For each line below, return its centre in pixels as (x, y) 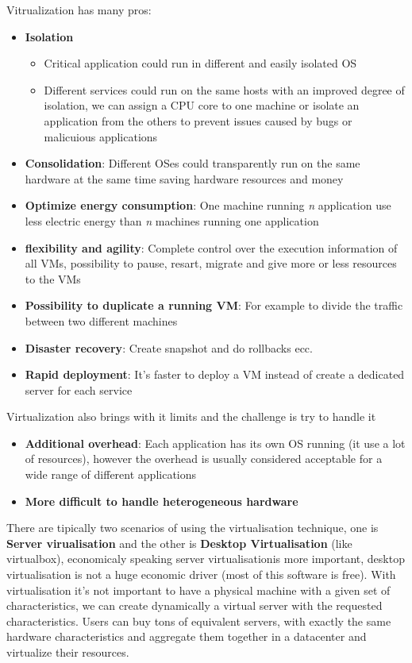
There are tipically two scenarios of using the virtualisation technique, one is (193, 528)
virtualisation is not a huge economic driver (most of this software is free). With (201, 574)
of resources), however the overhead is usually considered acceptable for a (204, 459)
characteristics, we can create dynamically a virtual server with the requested (194, 605)
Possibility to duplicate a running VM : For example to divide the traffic (214, 305)
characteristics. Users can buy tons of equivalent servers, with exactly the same (199, 621)
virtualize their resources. (68, 652)
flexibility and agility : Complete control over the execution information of (211, 247)
